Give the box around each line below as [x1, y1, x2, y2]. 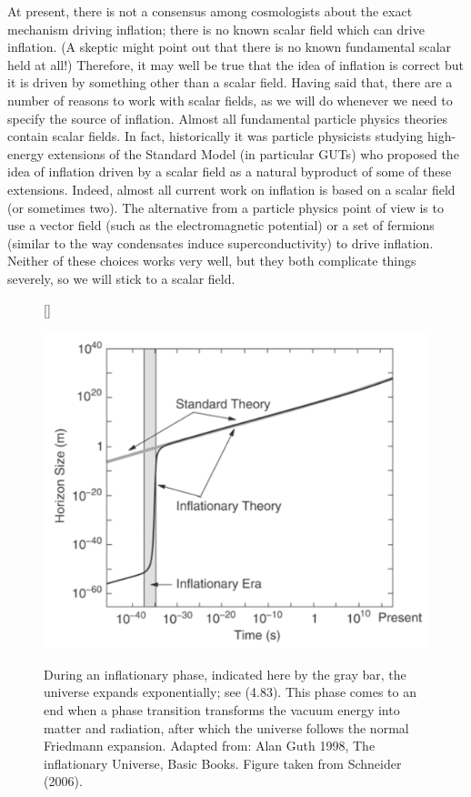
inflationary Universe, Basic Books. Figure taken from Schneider [44, 753, 402, 772]
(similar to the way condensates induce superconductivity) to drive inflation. [7, 233, 434, 252]
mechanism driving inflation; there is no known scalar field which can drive [7, 19, 425, 38]
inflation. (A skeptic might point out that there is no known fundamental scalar [7, 37, 452, 56]
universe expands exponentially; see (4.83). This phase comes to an [44, 682, 416, 701]
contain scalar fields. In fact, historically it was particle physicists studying [7, 126, 424, 146]
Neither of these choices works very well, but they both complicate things [7, 251, 416, 270]
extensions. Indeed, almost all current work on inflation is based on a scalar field [7, 179, 456, 198]
